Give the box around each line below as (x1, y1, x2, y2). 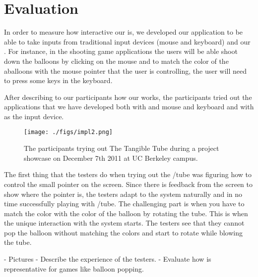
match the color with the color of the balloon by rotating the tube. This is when (4, 208, 248, 218)
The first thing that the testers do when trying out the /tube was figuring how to (4, 169, 252, 180)
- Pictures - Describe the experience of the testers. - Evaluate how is (4, 254, 211, 264)
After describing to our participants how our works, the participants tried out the (4, 92, 252, 102)
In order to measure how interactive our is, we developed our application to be (4, 27, 243, 37)
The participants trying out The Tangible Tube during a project (24, 143, 219, 153)
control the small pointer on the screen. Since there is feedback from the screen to (4, 179, 253, 189)
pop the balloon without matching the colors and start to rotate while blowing (4, 227, 243, 237)
